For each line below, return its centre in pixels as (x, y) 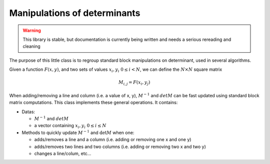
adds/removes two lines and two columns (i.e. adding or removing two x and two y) (120, 147)
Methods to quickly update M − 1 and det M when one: (78, 132)
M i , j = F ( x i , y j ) (134, 83)
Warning (32, 30)
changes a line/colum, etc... (63, 153)
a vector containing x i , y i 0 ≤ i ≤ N (70, 126)
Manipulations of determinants (75, 13)
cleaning (32, 46)
